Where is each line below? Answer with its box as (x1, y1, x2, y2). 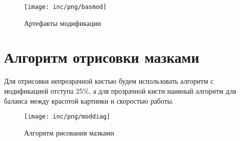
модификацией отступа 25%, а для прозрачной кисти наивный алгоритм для (4, 85, 236, 96)
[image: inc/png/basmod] (24, 3, 107, 10)
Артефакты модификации (24, 17, 101, 28)
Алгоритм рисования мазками (24, 127, 114, 138)
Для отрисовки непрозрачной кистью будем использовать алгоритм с (4, 76, 214, 86)
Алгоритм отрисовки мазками (4, 47, 199, 67)
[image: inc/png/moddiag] (24, 113, 110, 121)
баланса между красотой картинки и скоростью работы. (4, 95, 174, 106)
